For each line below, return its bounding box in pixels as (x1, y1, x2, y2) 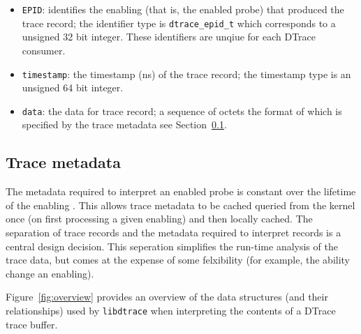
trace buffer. (6, 317, 58, 331)
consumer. (22, 43, 66, 57)
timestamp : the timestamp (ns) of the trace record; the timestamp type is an (22, 66, 351, 81)
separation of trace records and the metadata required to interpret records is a (6, 225, 341, 239)
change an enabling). (6, 266, 94, 280)
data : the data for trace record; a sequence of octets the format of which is (22, 103, 342, 118)
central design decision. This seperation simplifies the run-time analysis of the (6, 238, 338, 253)
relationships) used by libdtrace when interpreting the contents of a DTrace (6, 303, 336, 317)
